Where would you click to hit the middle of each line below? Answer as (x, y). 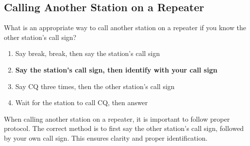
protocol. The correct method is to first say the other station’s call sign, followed (124, 128)
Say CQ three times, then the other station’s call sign (95, 86)
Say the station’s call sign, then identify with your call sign (116, 69)
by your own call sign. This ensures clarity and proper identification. (106, 137)
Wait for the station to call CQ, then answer (82, 102)
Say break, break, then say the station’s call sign (88, 53)
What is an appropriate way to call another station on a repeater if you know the (125, 27)
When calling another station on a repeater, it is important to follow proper (117, 119)
